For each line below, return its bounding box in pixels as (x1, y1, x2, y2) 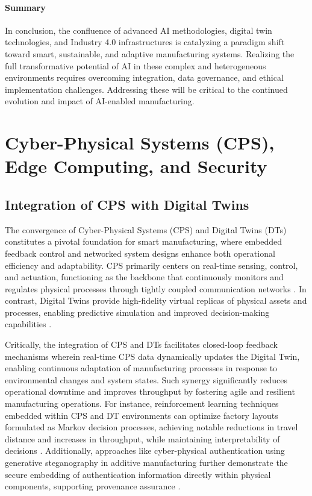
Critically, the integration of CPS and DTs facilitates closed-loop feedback (5, 338, 278, 351)
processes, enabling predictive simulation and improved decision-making (5, 306, 270, 318)
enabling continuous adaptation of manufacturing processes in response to (5, 362, 278, 374)
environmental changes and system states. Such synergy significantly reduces (5, 373, 287, 386)
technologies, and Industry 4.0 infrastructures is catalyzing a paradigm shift (5, 36, 285, 48)
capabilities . (5, 318, 52, 330)
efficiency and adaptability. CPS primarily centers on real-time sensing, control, (5, 259, 298, 271)
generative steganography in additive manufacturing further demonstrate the (5, 456, 288, 468)
